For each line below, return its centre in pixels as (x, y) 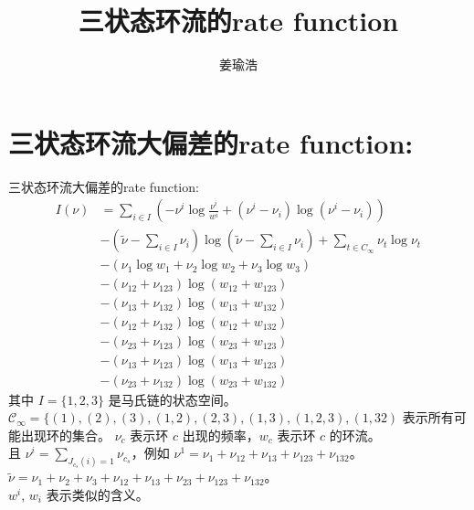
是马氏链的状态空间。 (172, 399)
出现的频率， (221, 435)
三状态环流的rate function (238, 21)
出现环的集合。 (65, 435)
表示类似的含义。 (97, 494)
